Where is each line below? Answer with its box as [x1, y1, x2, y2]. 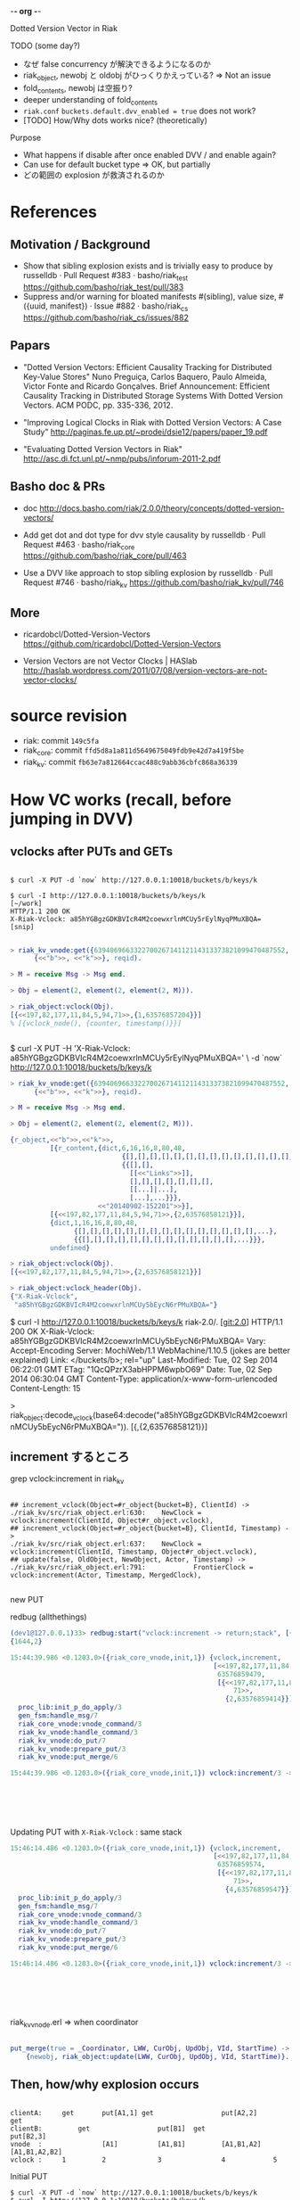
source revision [10, 706, 127, 726]
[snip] [10, 922, 35, 931]
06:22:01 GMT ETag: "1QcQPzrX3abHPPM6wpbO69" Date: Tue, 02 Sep [10, 1364, 272, 1374]
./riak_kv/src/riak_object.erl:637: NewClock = [10, 1540, 202, 1549]
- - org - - [10, 6, 42, 16]
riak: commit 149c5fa [22, 735, 100, 746]
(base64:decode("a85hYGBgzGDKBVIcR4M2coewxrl [93, 1409, 288, 1420]
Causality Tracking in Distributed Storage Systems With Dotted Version [22, 390, 284, 400]
